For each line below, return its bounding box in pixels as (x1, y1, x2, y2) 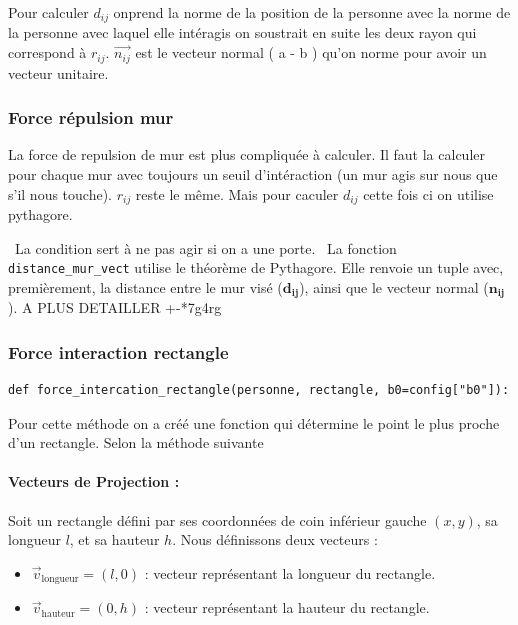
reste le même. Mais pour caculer (135, 183, 339, 204)
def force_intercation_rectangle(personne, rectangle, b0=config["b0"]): (8, 383, 510, 398)
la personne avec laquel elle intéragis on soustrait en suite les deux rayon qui (8, 22, 477, 43)
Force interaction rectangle (8, 339, 229, 364)
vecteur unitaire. (8, 62, 109, 83)
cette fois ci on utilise (363, 183, 494, 204)
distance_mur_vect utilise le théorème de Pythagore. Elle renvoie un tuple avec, (8, 257, 504, 278)
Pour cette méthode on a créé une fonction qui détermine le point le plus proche (8, 412, 500, 433)
